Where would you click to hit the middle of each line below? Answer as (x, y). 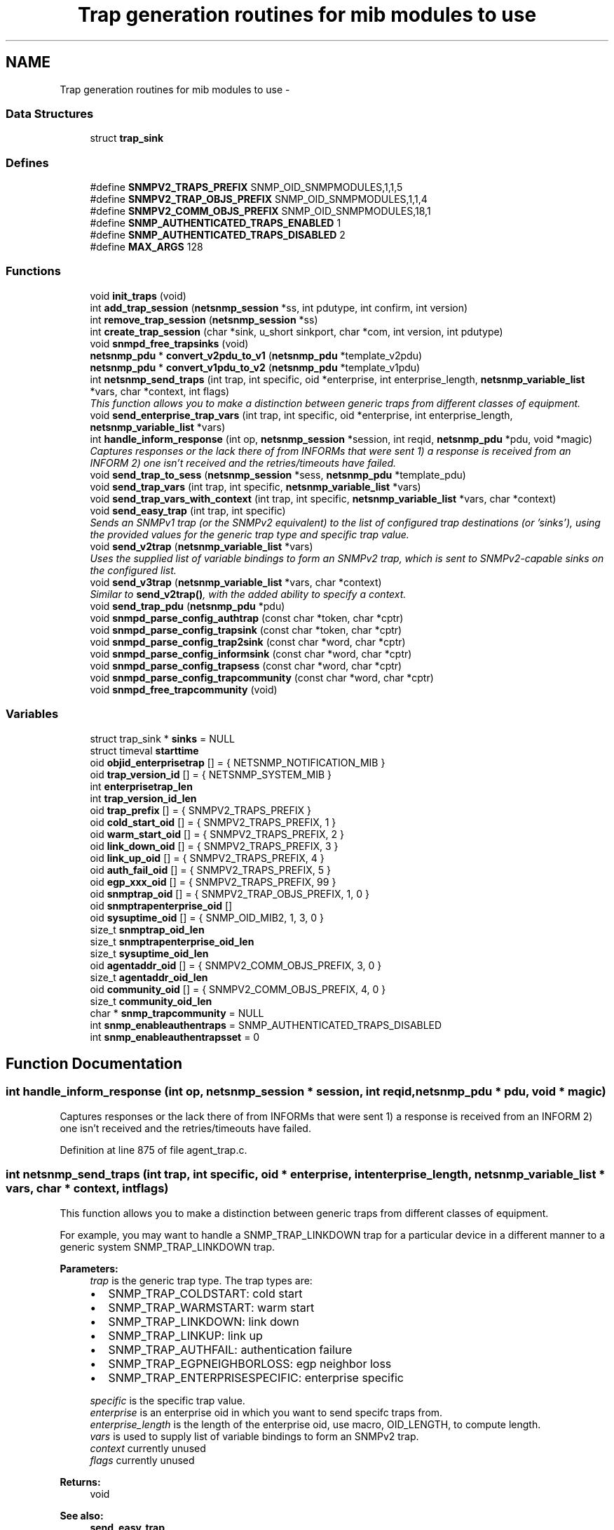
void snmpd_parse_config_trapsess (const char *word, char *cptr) (246, 665)
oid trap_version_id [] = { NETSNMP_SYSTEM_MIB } (211, 774)
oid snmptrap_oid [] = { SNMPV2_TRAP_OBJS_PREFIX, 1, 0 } (230, 893)
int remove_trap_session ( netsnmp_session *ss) (204, 319)
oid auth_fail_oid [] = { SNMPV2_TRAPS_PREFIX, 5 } (210, 870)
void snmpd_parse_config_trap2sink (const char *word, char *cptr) (248, 641)
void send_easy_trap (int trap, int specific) (188, 510)
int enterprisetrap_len (141, 786)
